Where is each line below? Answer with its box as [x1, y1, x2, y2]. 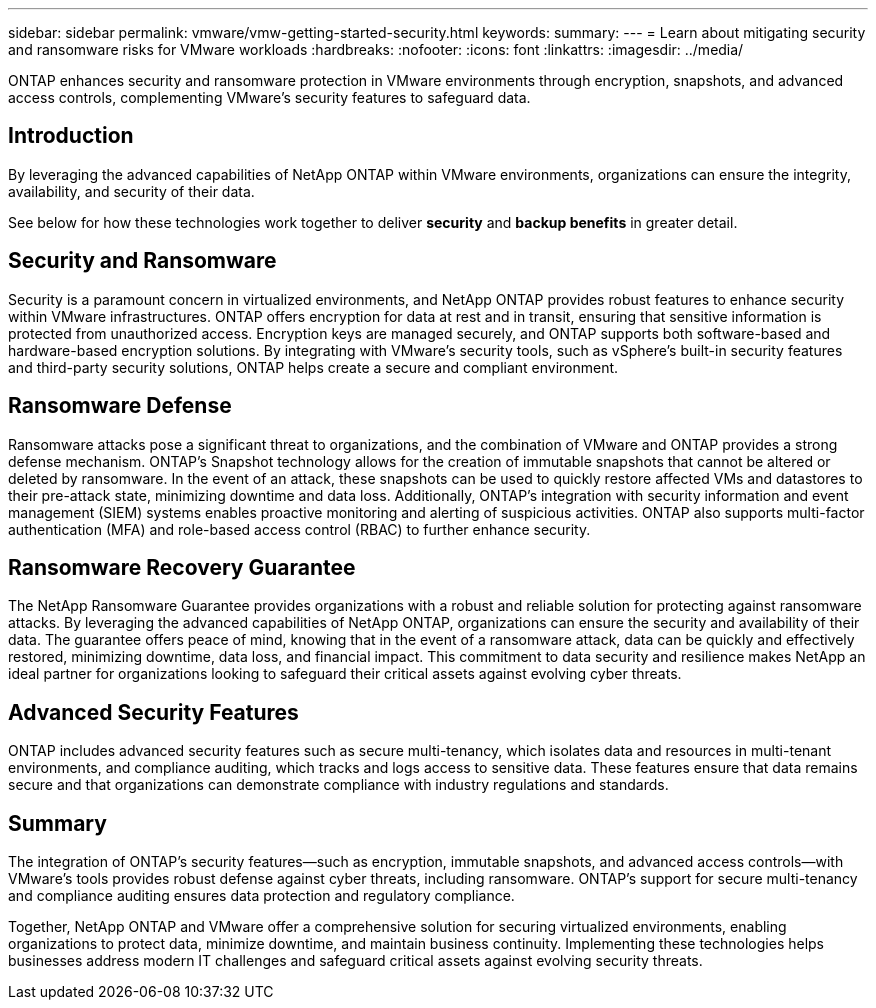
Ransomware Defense [8, 393, 232, 419]
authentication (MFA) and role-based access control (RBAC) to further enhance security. [8, 520, 591, 538]
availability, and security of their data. [8, 182, 255, 200]
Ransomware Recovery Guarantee [8, 554, 356, 580]
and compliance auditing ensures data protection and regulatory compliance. [8, 887, 515, 905]
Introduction [8, 123, 134, 149]
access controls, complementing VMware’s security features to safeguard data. [8, 89, 531, 106]
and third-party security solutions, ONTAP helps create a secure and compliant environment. [8, 358, 619, 376]
